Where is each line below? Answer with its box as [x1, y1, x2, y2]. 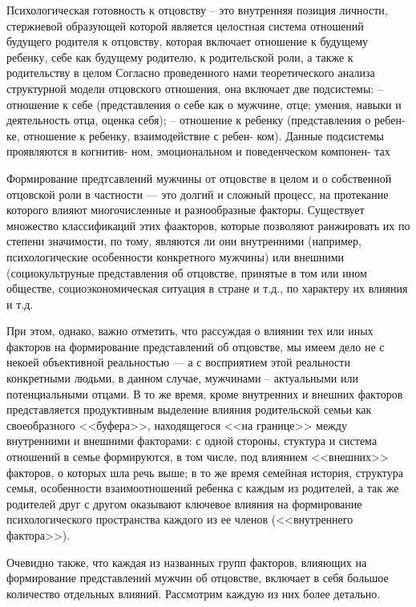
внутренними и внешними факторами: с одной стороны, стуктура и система [6, 432, 378, 449]
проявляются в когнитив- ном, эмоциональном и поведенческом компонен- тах [6, 143, 390, 160]
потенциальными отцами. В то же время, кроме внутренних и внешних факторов [6, 385, 403, 402]
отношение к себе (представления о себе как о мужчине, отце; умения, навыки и [6, 95, 402, 112]
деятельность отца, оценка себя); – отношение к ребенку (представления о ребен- [6, 111, 406, 128]
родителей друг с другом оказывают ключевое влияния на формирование [6, 495, 362, 512]
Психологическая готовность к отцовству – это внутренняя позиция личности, [6, 2, 388, 18]
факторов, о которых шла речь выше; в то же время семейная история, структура [6, 463, 403, 480]
